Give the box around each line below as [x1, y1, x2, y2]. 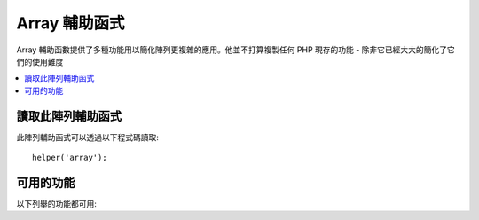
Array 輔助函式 [16, 13, 125, 33]
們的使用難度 [16, 56, 64, 67]
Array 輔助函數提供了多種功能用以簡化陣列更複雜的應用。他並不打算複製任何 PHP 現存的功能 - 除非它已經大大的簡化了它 [16, 44, 456, 55]
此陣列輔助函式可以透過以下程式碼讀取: [16, 131, 160, 142]
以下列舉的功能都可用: [16, 198, 98, 208]
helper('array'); [32, 153, 107, 163]
